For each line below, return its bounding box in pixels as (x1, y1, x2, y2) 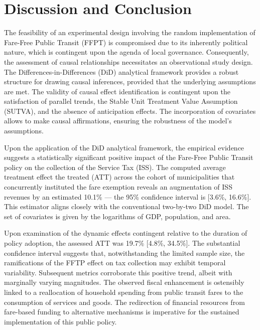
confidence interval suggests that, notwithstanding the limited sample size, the (4, 247, 245, 258)
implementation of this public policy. (4, 316, 117, 326)
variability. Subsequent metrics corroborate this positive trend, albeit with (4, 267, 232, 277)
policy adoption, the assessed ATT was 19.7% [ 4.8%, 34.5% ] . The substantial (4, 238, 240, 248)
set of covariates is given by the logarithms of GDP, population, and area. (4, 211, 231, 221)
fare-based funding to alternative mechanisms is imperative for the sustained (4, 306, 239, 317)
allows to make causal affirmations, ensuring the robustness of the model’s (4, 115, 232, 126)
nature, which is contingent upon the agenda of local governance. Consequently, (4, 47, 249, 57)
